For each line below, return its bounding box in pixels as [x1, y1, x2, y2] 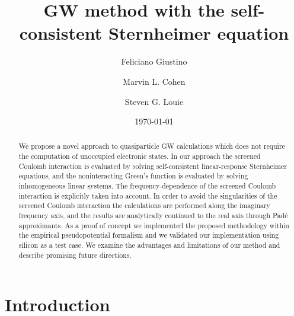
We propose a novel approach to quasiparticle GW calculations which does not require [18, 141, 285, 151]
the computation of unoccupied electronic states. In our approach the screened [18, 151, 261, 161]
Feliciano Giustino [121, 55, 187, 68]
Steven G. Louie [124, 95, 184, 107]
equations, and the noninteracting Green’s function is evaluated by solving [18, 171, 248, 181]
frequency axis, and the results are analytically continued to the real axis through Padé [18, 210, 288, 221]
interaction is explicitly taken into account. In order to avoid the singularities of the [18, 190, 277, 200]
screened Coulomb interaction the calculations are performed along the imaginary [18, 200, 270, 210]
